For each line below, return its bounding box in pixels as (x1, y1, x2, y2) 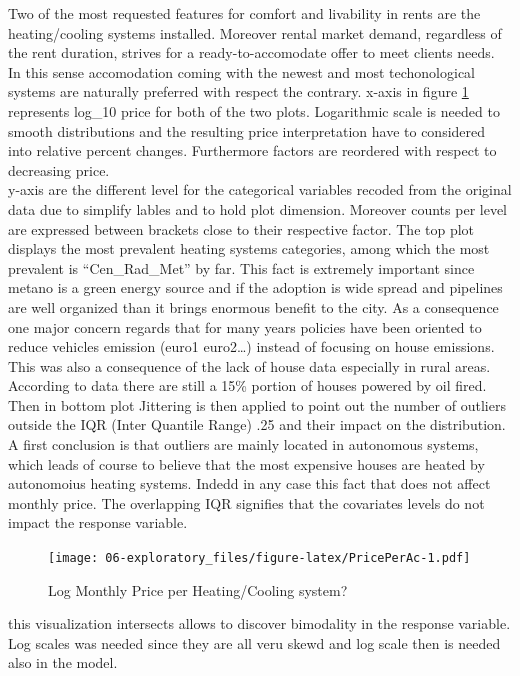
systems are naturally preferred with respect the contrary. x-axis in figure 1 (8, 81, 469, 102)
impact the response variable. (8, 512, 188, 533)
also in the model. (8, 652, 118, 673)
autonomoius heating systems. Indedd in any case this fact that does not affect (8, 473, 491, 494)
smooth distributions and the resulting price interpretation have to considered (8, 120, 486, 141)
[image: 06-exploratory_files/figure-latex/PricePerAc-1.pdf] (48, 551, 471, 566)
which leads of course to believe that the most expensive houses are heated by (8, 453, 485, 474)
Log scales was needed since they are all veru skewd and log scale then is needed (8, 632, 501, 653)
